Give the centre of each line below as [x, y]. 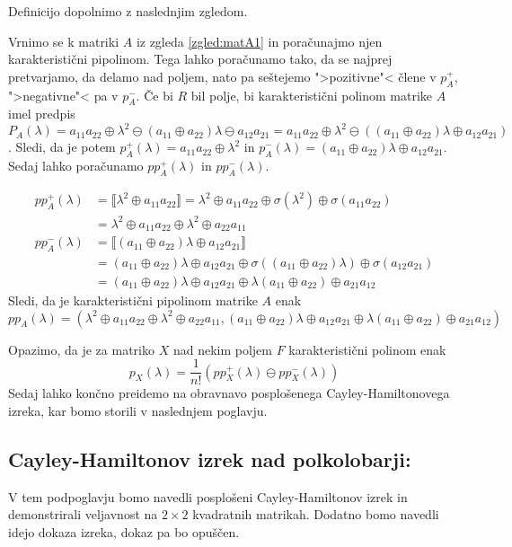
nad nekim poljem [222, 349]
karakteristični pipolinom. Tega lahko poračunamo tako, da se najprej [200, 59]
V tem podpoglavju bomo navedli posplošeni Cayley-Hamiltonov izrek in [208, 496]
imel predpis [42, 114]
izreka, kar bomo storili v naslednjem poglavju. [138, 410]
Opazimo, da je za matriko [81, 349]
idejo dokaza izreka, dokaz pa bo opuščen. [124, 531]
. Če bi [154, 95]
